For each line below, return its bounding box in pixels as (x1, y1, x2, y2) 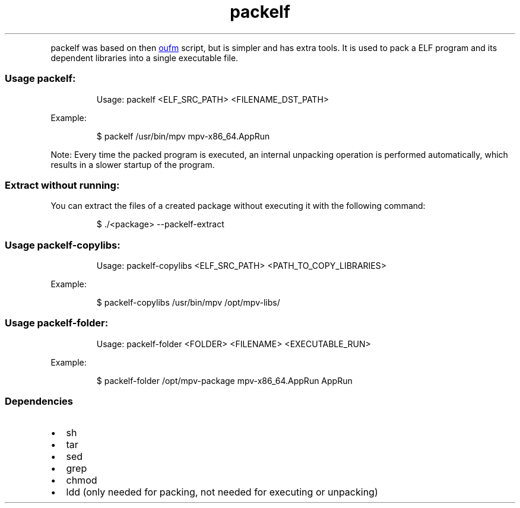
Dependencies (5, 395, 74, 408)
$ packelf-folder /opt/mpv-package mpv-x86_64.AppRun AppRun (96, 375, 353, 386)
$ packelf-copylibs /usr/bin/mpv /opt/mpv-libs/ (96, 297, 280, 307)
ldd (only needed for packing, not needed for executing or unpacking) (66, 485, 378, 498)
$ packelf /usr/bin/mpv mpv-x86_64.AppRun (96, 131, 270, 141)
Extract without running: (5, 179, 120, 191)
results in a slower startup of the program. (50, 159, 215, 170)
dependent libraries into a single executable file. (50, 52, 239, 63)
